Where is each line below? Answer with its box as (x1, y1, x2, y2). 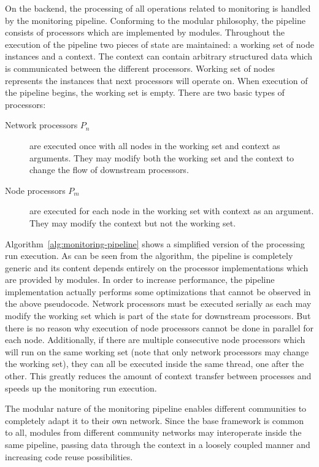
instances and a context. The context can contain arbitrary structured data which (5, 50, 312, 63)
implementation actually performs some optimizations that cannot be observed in (5, 285, 311, 298)
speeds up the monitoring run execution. (5, 381, 157, 394)
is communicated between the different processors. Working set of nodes (5, 61, 275, 74)
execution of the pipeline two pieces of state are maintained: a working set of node (5, 37, 314, 50)
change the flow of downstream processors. (29, 163, 189, 176)
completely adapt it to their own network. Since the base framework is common (5, 414, 304, 426)
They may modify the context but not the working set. (29, 216, 236, 229)
